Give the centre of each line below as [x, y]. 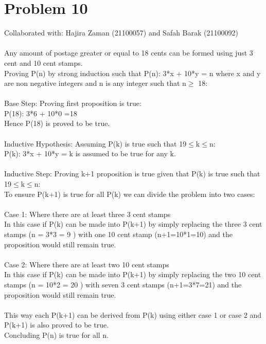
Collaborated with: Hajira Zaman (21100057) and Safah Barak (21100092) [121, 33]
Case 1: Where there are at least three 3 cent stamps [87, 214]
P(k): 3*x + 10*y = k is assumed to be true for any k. [90, 153]
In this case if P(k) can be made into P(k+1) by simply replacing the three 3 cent [133, 224]
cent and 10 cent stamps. [43, 62]
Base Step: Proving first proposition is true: [73, 103]
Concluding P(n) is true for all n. [56, 334]
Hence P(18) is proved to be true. [57, 123]
